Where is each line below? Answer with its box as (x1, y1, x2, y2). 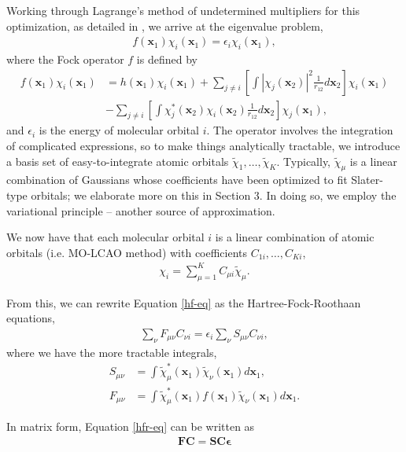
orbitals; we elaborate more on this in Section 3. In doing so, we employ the (31, 187, 397, 204)
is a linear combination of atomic (215, 229, 375, 245)
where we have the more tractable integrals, (6, 344, 217, 360)
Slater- (351, 171, 383, 188)
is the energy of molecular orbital (39, 122, 199, 138)
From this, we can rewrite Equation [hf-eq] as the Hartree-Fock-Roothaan (6, 294, 361, 311)
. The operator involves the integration (206, 122, 393, 138)
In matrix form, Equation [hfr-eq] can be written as (6, 418, 255, 435)
